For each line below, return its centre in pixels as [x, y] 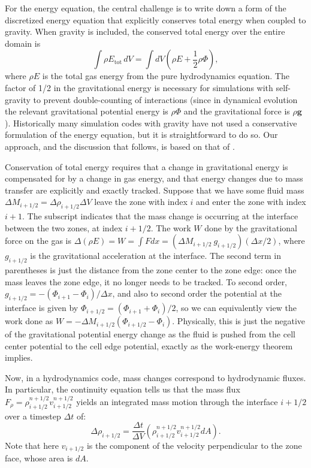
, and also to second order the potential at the [197, 293]
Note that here [32, 445]
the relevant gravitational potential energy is [87, 111]
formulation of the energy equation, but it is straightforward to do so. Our [141, 135]
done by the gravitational [251, 227]
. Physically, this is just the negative [239, 321]
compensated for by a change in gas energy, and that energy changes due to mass [154, 178]
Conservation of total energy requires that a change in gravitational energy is [147, 166]
